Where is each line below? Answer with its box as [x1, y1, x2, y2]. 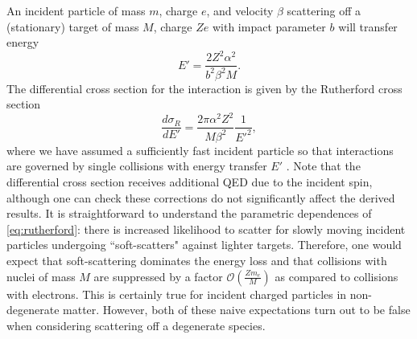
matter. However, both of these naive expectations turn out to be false [63, 301, 411, 318]
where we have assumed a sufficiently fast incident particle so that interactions [6, 141, 394, 158]
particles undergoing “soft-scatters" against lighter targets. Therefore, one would [6, 236, 402, 253]
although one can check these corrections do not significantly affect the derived [6, 189, 395, 206]
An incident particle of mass [6, 2, 146, 18]
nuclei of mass [6, 268, 76, 284]
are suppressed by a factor [93, 268, 223, 284]
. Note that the [286, 157, 361, 174]
